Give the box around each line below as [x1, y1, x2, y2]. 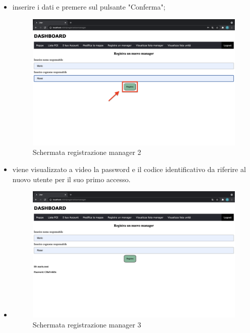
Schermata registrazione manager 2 [32, 147, 141, 157]
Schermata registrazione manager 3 [32, 319, 141, 329]
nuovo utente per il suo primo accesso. [12, 174, 131, 184]
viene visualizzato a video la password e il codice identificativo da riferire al [12, 163, 246, 174]
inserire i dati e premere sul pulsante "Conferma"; [12, 2, 166, 12]
